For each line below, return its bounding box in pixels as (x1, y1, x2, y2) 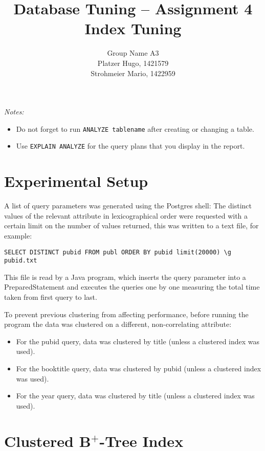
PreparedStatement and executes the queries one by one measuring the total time (4, 281, 260, 292)
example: (4, 230, 32, 241)
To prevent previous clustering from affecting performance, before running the (4, 308, 249, 319)
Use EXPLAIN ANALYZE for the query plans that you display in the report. (16, 140, 245, 151)
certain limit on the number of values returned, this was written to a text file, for (4, 220, 259, 231)
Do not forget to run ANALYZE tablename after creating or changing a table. (16, 123, 254, 134)
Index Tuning (84, 18, 182, 39)
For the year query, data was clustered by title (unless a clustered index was (16, 390, 255, 401)
